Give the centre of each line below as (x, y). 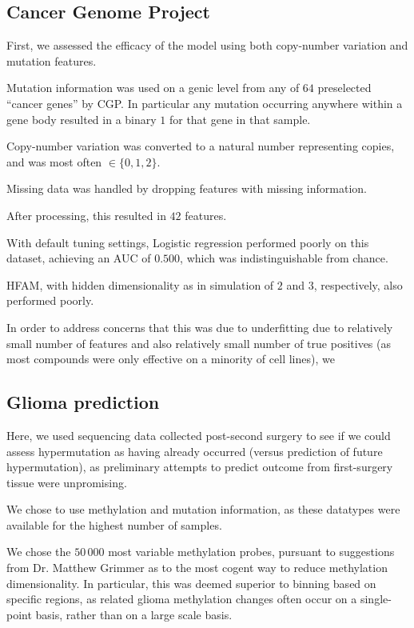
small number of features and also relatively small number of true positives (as (199, 343)
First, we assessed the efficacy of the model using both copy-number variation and (207, 45)
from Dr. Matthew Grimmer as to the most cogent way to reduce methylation (197, 568)
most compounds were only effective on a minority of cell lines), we (171, 359)
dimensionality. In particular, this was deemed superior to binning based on (191, 583)
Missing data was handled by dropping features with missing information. (187, 188)
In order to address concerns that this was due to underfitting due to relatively (200, 327)
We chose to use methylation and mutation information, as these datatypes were (203, 509)
